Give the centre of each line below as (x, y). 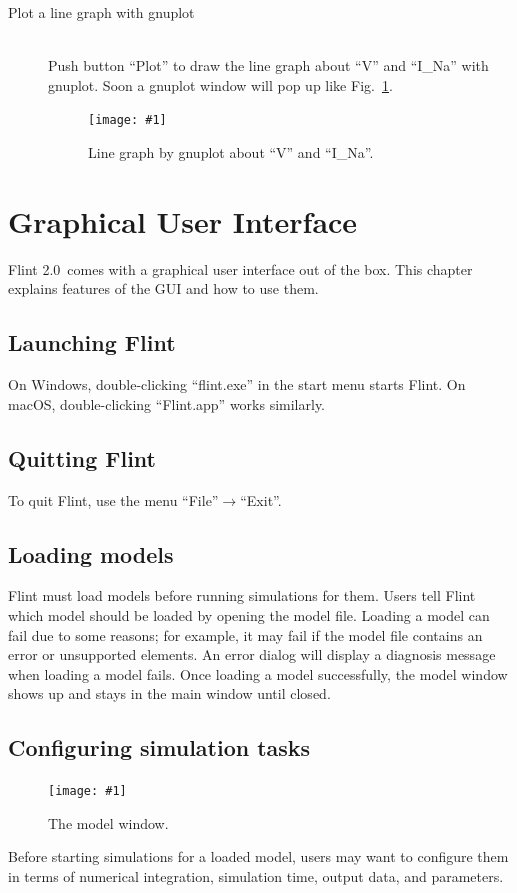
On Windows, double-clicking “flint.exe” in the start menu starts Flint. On (237, 384)
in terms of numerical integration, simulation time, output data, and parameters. (256, 875)
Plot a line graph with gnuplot (101, 12)
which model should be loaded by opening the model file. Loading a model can (249, 614)
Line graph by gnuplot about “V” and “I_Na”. (231, 152)
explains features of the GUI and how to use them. (163, 288)
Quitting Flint (82, 457)
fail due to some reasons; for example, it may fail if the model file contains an (245, 634)
